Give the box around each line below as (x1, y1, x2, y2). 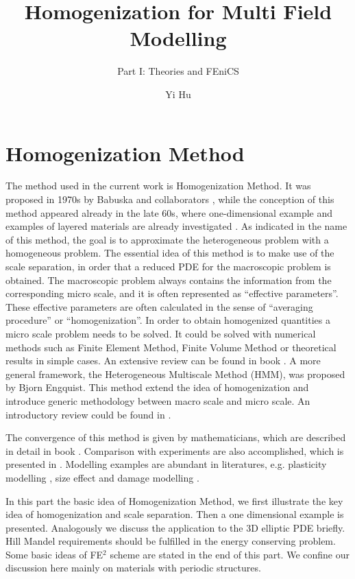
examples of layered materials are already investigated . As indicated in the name (5, 219, 347, 233)
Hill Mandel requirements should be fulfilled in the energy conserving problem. (5, 534, 336, 548)
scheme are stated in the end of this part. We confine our (110, 547, 350, 561)
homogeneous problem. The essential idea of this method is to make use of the (5, 246, 334, 260)
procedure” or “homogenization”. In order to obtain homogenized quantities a (5, 313, 330, 327)
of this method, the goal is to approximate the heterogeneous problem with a (5, 232, 329, 246)
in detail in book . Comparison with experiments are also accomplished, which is (5, 443, 344, 458)
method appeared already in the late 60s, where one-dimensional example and (5, 205, 333, 220)
